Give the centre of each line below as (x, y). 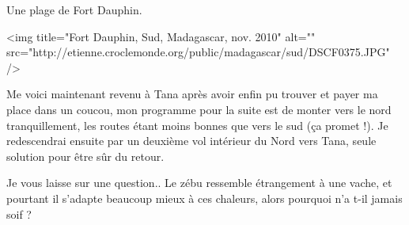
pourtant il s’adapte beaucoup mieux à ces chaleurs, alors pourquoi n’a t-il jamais (204, 198)
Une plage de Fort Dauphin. (74, 10)
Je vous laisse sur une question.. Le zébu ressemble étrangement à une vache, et (199, 183)
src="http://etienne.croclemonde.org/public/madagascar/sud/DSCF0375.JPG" (198, 52)
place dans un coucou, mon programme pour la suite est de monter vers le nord (199, 109)
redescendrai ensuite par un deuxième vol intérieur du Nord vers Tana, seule (191, 141)
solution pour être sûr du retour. (85, 156)
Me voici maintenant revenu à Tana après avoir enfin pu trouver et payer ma (192, 94)
